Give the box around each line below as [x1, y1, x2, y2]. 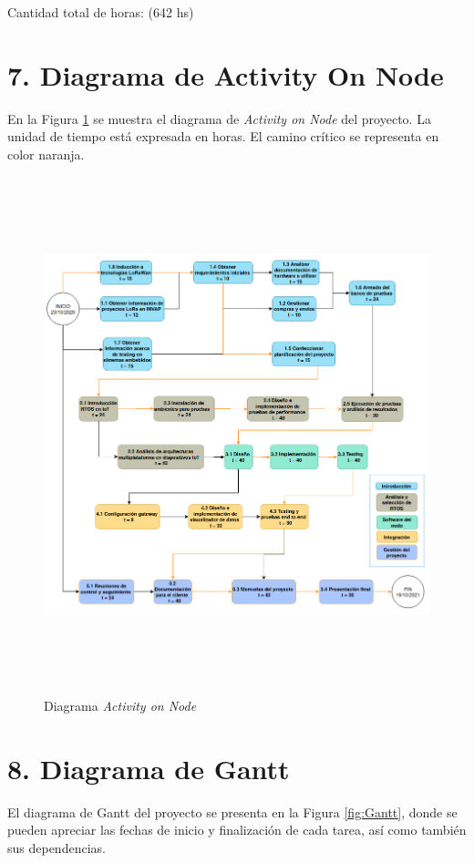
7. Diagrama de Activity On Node [7, 56, 444, 93]
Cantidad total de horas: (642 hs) [7, 3, 194, 21]
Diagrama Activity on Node [44, 696, 197, 715]
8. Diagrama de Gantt [7, 749, 290, 786]
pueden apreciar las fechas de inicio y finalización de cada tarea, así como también [7, 820, 467, 839]
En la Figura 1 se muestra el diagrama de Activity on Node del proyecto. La [7, 108, 431, 128]
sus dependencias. [7, 837, 106, 857]
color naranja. [7, 144, 85, 163]
